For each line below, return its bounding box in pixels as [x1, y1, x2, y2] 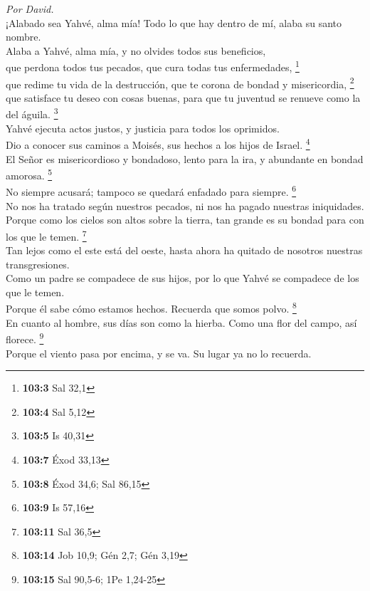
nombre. [6, 29, 41, 44]
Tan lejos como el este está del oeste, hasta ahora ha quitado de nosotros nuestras [6, 243, 363, 258]
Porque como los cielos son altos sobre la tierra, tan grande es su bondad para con [6, 212, 364, 227]
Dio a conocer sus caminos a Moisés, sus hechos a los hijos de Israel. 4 [6, 135, 310, 152]
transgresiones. [6, 256, 70, 271]
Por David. [6, 1, 54, 16]
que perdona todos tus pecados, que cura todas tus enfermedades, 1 [6, 58, 300, 75]
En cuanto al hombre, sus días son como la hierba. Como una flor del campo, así [6, 315, 357, 330]
